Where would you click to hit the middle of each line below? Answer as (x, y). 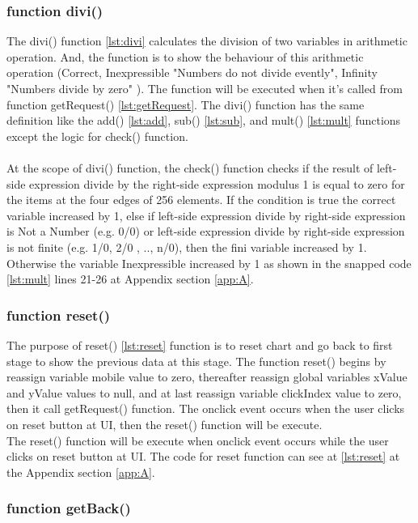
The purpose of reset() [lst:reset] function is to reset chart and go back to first (200, 344)
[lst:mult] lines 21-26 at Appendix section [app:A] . (130, 279)
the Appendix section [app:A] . (81, 472)
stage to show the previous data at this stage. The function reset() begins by (196, 361)
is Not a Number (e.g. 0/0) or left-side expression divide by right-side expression (206, 231)
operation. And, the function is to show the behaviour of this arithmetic (185, 56)
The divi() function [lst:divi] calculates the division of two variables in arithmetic (207, 41)
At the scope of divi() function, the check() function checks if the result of (190, 167)
